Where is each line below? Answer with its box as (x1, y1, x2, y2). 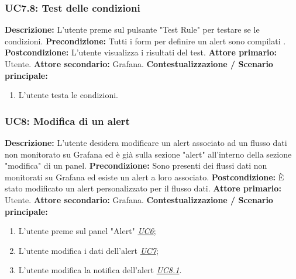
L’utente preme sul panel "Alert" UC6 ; (18, 225, 156, 237)
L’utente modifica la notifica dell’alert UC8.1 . (18, 264, 182, 276)
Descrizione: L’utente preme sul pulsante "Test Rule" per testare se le (5, 23, 260, 36)
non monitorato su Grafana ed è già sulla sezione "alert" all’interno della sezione (5, 148, 292, 160)
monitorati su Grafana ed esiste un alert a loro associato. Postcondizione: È (5, 170, 284, 183)
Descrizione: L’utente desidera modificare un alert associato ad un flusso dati (5, 137, 287, 148)
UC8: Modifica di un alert (5, 113, 130, 128)
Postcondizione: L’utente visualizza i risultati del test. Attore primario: (5, 46, 277, 58)
